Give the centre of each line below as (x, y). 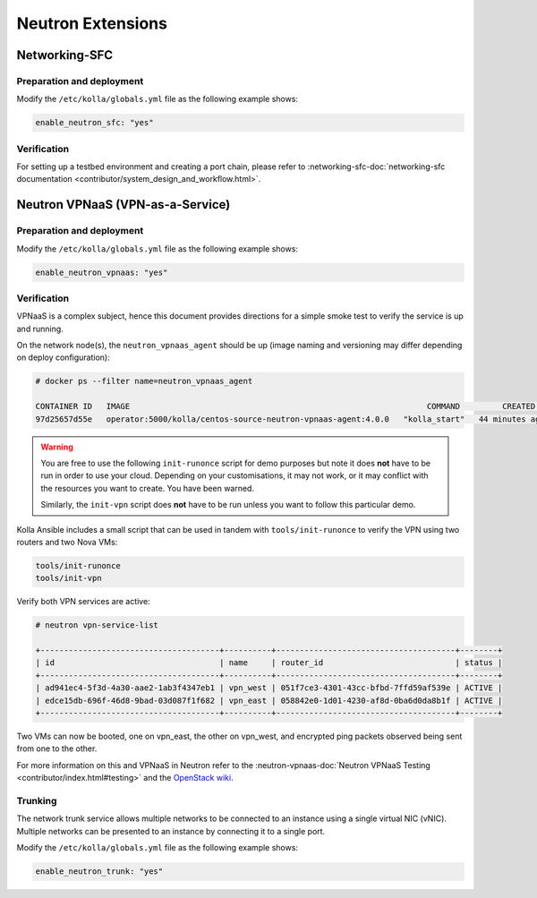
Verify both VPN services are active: (84, 602)
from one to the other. (57, 748)
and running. (40, 329)
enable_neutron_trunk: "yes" (99, 872)
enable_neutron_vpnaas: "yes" (102, 272)
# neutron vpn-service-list (97, 625)
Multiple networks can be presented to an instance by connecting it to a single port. (171, 831)
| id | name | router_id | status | (269, 663)
